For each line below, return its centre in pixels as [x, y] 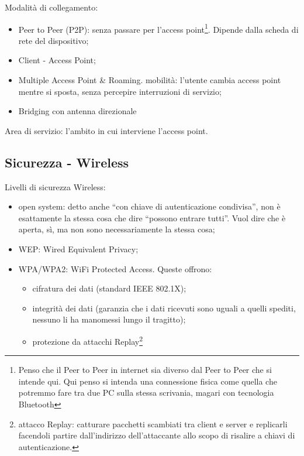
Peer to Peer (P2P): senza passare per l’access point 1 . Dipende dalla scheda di [158, 28]
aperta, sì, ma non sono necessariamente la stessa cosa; [117, 229]
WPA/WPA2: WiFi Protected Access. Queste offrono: [115, 268]
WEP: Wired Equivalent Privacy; [78, 248]
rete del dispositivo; [53, 40]
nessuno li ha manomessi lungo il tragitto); [109, 319]
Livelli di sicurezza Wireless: [55, 186]
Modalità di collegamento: [51, 7]
